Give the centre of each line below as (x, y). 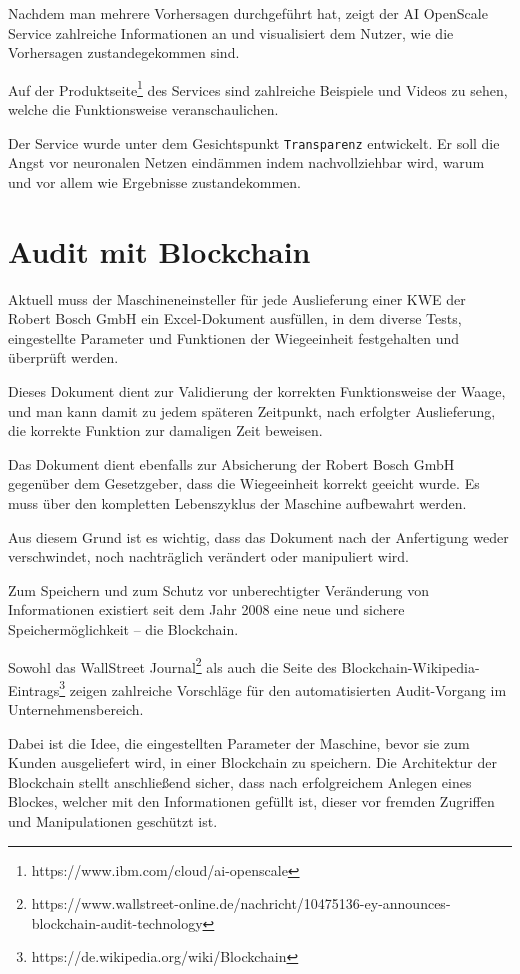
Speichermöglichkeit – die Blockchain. (123, 628)
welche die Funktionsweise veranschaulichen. (143, 109)
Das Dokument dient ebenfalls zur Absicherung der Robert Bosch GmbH (231, 463)
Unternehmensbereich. (76, 709)
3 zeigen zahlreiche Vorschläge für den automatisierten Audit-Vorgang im (283, 688)
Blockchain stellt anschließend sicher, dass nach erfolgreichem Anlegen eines (240, 781)
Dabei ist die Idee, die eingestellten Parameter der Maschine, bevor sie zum (239, 742)
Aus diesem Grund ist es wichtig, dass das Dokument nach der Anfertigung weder (258, 536)
